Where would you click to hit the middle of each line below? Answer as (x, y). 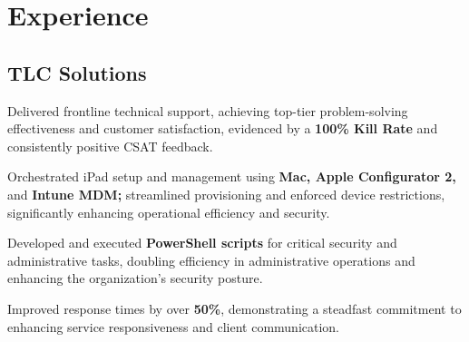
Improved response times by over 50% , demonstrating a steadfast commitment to (234, 308)
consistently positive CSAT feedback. (110, 146)
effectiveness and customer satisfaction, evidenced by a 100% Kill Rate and (223, 128)
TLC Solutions (77, 72)
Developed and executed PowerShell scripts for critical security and (202, 243)
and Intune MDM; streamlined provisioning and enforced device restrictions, (226, 194)
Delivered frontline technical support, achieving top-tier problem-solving (208, 110)
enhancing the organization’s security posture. (135, 278)
